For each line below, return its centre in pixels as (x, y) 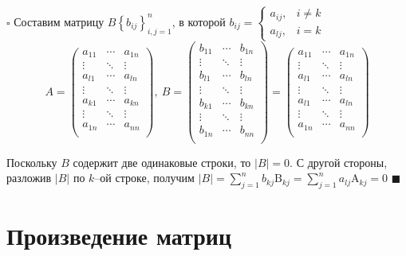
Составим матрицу (59, 21)
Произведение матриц (119, 236)
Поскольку (32, 162)
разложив (29, 178)
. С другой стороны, (339, 162)
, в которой (199, 21)
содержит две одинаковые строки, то (162, 162)
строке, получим (155, 178)
